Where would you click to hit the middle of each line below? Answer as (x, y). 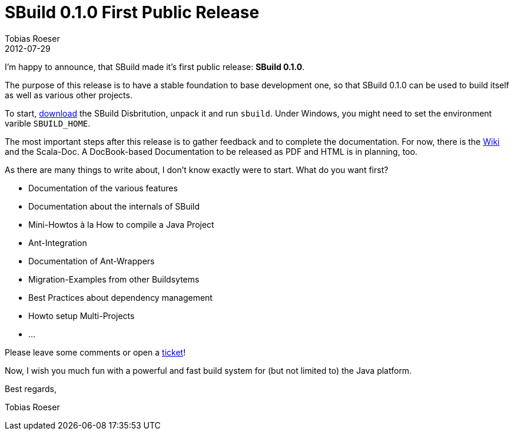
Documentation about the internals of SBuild (114, 206)
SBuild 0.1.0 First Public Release (132, 12)
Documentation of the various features (103, 188)
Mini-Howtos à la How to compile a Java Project (121, 224)
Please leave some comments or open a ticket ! (95, 352)
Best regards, (31, 388)
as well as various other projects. (69, 95)
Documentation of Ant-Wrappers (92, 261)
